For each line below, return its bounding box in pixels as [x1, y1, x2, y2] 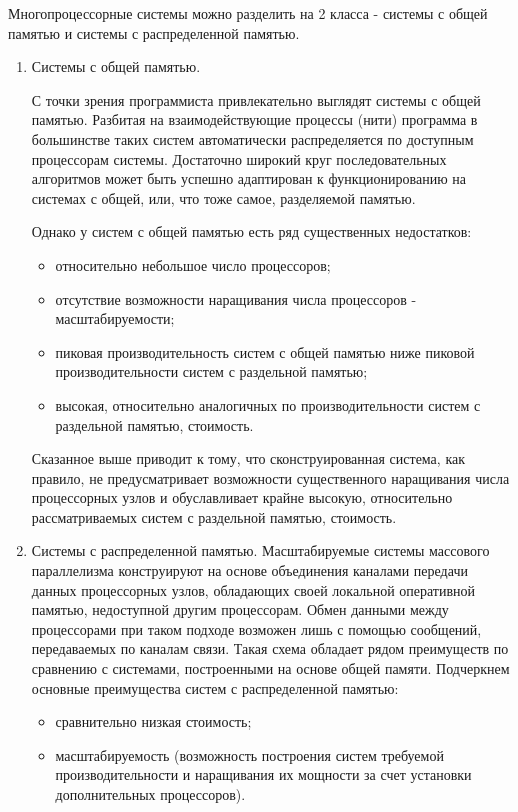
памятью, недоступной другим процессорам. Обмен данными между [31, 599, 449, 620]
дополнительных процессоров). [55, 784, 246, 804]
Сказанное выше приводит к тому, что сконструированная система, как [31, 448, 465, 469]
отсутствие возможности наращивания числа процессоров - [55, 288, 417, 309]
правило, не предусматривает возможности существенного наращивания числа [31, 467, 510, 488]
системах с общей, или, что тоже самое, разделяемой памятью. [31, 187, 416, 208]
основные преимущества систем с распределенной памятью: [31, 677, 399, 698]
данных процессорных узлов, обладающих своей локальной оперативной [31, 579, 476, 600]
